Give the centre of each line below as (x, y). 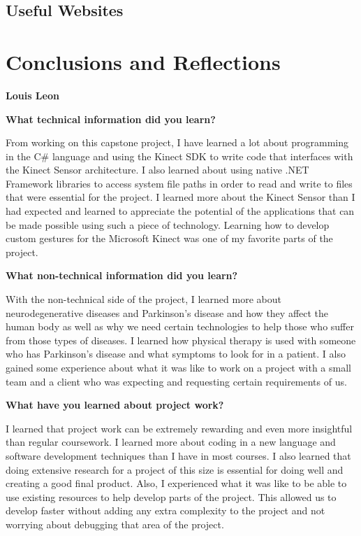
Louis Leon (32, 95)
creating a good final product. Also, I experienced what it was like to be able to (176, 483)
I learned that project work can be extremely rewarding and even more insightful (179, 428)
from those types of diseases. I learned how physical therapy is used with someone (181, 340)
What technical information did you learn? (111, 119)
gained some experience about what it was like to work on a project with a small (178, 367)
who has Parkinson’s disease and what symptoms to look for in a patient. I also (176, 354)
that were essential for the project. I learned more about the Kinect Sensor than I (180, 197)
